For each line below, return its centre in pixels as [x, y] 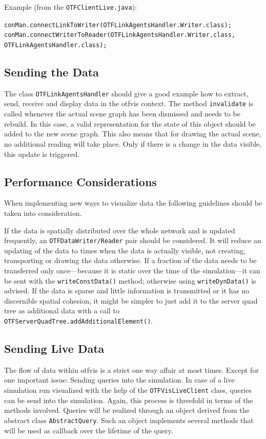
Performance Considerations [80, 181]
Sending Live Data [54, 348]
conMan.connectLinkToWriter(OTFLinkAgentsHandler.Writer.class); [118, 25]
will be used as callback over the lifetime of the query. [89, 430]
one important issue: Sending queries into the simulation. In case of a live [119, 380]
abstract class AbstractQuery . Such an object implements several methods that [129, 420]
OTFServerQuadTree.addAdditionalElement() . [79, 320]
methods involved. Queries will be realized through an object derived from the [127, 410]
